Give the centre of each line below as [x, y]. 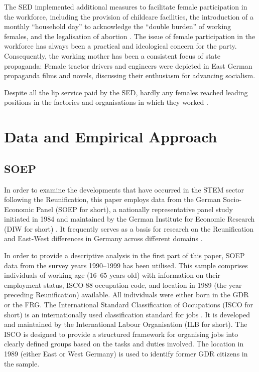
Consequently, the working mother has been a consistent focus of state [112, 55]
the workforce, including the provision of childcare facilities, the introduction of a [129, 16]
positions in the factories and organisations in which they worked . [106, 102]
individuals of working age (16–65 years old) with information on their [112, 275]
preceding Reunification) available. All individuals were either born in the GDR [126, 295]
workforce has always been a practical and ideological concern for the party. [120, 46]
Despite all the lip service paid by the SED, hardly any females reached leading [126, 92]
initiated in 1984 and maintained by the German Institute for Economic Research [129, 219]
